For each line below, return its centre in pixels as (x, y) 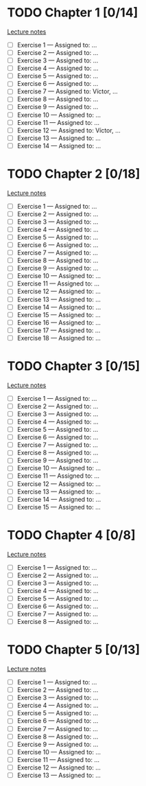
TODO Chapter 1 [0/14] (73, 13)
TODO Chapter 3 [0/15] (74, 366)
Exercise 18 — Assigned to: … (59, 338)
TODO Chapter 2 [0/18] (74, 174)
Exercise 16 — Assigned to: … (59, 322)
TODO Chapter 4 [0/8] (71, 535)
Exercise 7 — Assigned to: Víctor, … (67, 91)
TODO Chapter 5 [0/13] (74, 650)
